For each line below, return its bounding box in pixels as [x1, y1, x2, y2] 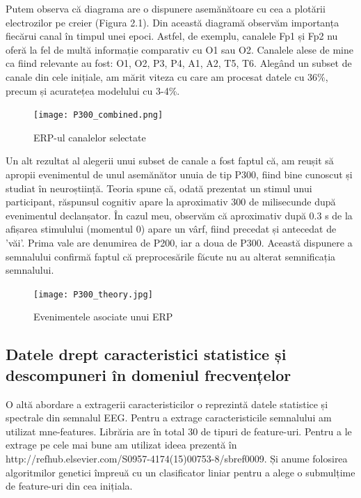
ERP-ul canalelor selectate [33, 130, 146, 144]
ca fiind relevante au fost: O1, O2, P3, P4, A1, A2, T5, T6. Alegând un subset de [6, 56, 352, 70]
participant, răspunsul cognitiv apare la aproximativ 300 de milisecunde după [6, 194, 336, 209]
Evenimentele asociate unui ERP [33, 309, 173, 324]
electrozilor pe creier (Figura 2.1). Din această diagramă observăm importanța [6, 15, 339, 29]
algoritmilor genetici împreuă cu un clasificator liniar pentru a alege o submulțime [6, 465, 355, 479]
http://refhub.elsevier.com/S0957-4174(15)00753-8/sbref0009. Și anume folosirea [6, 451, 348, 465]
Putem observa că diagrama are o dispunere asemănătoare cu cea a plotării [6, 1, 326, 15]
